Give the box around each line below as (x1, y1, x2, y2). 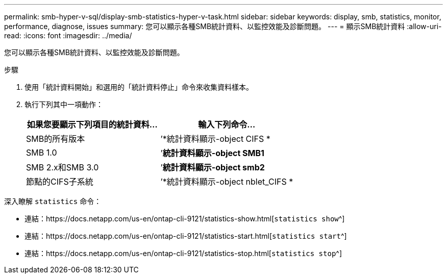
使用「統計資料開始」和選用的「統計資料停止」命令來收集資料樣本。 (24, 83, 253, 91)
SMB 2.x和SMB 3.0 (26, 162, 99, 172)
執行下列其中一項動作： (24, 100, 103, 109)
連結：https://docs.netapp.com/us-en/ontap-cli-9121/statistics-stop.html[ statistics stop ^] (24, 249, 342, 258)
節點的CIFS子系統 (26, 176, 93, 187)
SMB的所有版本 (26, 134, 85, 144)
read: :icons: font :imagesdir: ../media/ (4, 31, 132, 40)
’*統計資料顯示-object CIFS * (160, 134, 270, 144)
